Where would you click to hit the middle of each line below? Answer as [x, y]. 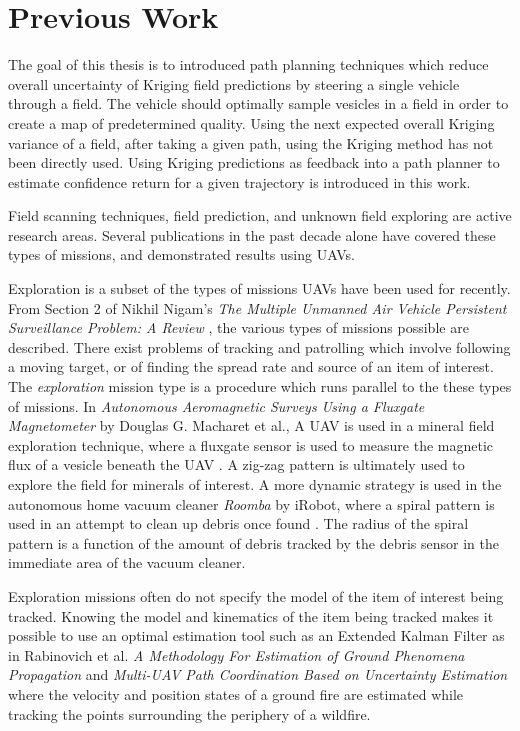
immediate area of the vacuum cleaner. [127, 562]
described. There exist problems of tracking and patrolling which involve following [259, 346]
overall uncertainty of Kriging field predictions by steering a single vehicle [234, 83]
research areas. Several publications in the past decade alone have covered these [252, 234]
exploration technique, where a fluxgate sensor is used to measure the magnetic [251, 444]
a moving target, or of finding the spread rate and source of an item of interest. [251, 366]
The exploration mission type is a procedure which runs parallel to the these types [260, 386]
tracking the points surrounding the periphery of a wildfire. [189, 713]
